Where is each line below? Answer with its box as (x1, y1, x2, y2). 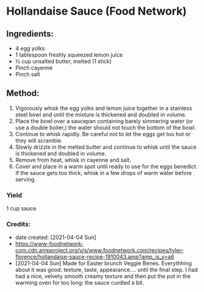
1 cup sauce (6, 205, 37, 212)
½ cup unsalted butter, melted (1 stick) (15, 58, 112, 65)
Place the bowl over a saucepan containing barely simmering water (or (15, 117, 194, 124)
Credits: (6, 220, 31, 229)
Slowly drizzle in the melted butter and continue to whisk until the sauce (15, 143, 197, 151)
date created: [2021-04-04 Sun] (15, 233, 97, 241)
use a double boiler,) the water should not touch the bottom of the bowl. (15, 124, 197, 131)
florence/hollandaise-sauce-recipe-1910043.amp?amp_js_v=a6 (15, 253, 175, 260)
